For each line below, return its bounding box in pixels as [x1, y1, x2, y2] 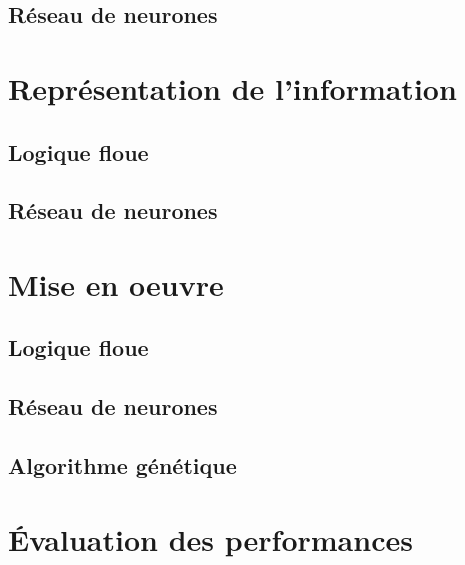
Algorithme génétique [8, 450, 237, 481]
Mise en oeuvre [8, 263, 224, 304]
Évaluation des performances [8, 518, 413, 559]
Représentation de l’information [8, 67, 457, 108]
